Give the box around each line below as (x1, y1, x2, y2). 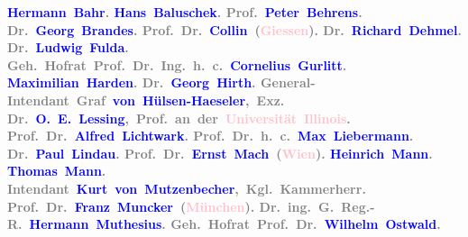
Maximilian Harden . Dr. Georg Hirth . (7, 73, 256, 92)
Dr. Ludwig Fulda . (7, 38, 129, 57)
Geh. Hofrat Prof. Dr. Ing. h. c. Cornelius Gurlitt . (7, 55, 347, 74)
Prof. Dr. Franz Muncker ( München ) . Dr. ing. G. (7, 196, 335, 215)
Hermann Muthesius (29, 214, 162, 233)
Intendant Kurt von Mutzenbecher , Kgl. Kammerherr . (7, 178, 366, 197)
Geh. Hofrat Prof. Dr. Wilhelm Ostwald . (170, 214, 441, 233)
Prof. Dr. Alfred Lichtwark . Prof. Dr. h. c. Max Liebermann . (7, 126, 414, 145)
